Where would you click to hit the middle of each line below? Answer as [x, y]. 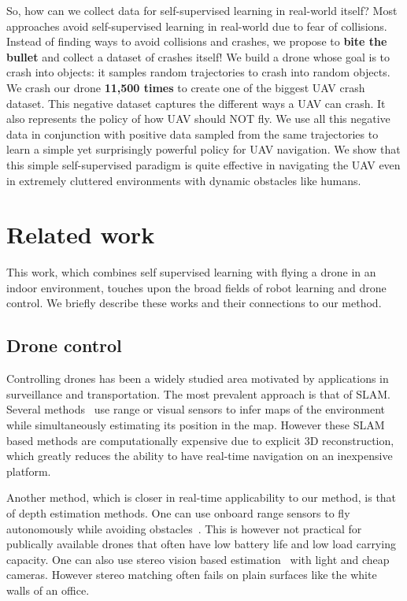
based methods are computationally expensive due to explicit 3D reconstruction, [200, 440]
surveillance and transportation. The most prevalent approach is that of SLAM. [199, 393]
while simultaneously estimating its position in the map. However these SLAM [196, 425]
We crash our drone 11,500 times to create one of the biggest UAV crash [186, 87]
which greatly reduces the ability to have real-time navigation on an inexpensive [200, 456]
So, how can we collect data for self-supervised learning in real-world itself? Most [202, 10]
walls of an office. [48, 590]
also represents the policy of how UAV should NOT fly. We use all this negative [198, 119]
